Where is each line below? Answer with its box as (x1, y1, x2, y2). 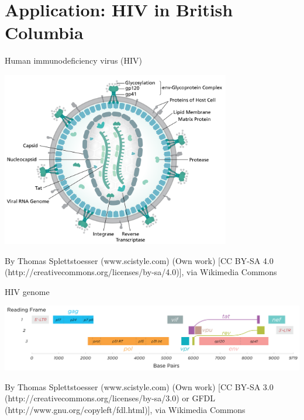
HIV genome (5, 285, 50, 297)
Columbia (5, 20, 84, 44)
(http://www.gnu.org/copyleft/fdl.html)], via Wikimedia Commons (5, 403, 246, 415)
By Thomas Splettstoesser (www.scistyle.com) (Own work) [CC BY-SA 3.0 (5, 380, 274, 393)
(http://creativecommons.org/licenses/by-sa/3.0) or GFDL (5, 392, 216, 404)
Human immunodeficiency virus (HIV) (5, 54, 143, 67)
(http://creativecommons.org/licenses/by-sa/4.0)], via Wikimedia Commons (5, 266, 277, 278)
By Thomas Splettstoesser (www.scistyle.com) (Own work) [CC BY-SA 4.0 (5, 254, 274, 266)
